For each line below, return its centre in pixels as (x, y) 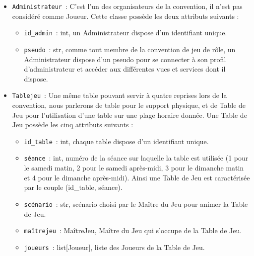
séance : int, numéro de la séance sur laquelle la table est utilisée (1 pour (136, 158)
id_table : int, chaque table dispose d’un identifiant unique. (116, 141)
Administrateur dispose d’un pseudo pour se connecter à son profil (125, 59)
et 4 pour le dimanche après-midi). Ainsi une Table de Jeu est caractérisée (137, 177)
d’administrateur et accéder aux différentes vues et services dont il (125, 69)
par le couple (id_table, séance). (73, 187)
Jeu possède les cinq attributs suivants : (73, 125)
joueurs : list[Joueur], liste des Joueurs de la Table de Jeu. (114, 247)
